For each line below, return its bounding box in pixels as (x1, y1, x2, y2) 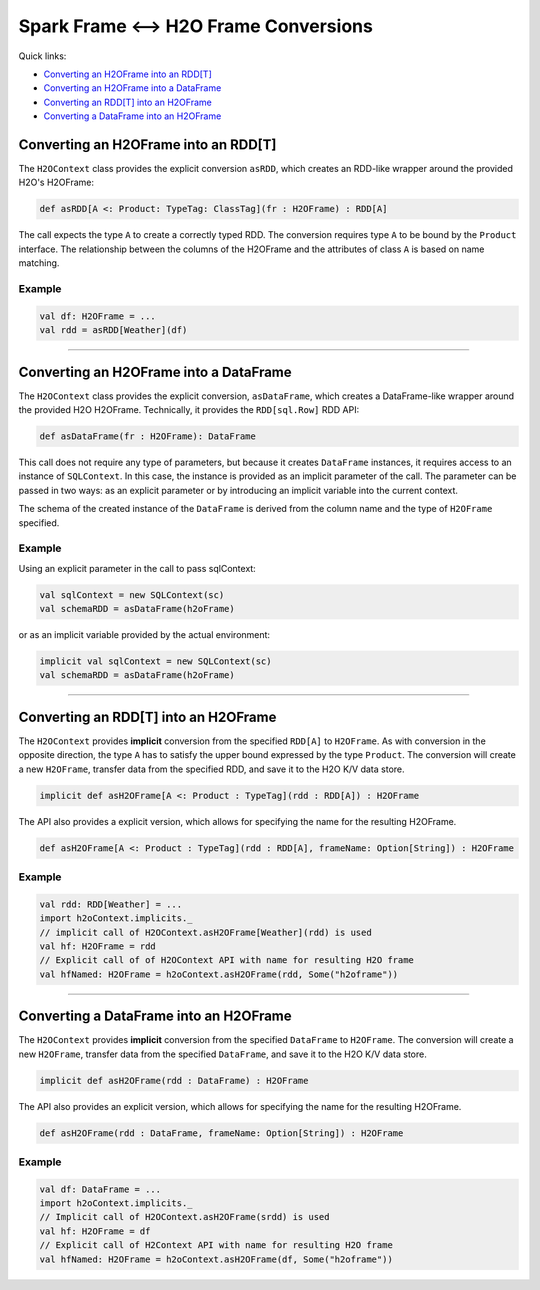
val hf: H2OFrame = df (39, 1225, 151, 1237)
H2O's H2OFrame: (18, 176, 95, 189)
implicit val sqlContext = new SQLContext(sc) (39, 656, 272, 667)
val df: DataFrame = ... (39, 1183, 162, 1195)
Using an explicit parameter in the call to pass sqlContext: (18, 562, 257, 574)
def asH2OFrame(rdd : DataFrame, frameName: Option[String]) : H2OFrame (39, 1127, 404, 1139)
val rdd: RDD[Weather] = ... (39, 898, 183, 910)
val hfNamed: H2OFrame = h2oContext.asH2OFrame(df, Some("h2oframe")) (39, 1253, 394, 1265)
